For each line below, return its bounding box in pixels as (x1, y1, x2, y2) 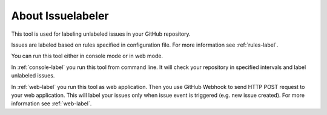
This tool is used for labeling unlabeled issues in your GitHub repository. (11, 30, 191, 38)
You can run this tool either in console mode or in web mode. (11, 52, 163, 60)
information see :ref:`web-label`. (11, 100, 92, 107)
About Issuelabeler (11, 9, 109, 22)
